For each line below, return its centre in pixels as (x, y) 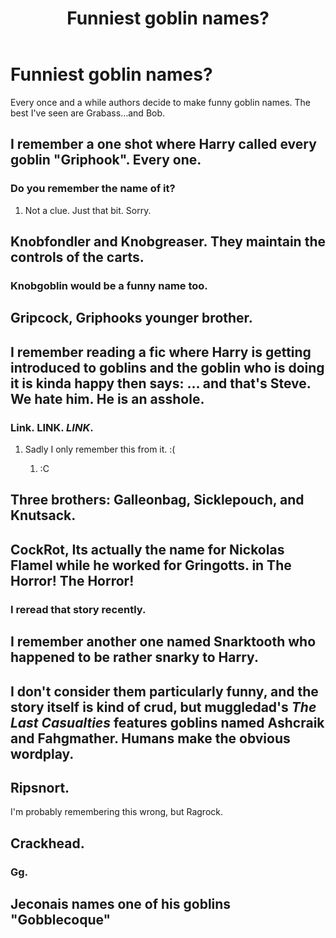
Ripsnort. (40, 787)
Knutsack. (43, 515)
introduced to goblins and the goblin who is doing (167, 367)
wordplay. (42, 753)
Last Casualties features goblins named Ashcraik (167, 722)
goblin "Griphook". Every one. (106, 160)
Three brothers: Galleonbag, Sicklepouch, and (157, 500)
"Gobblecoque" (61, 920)
